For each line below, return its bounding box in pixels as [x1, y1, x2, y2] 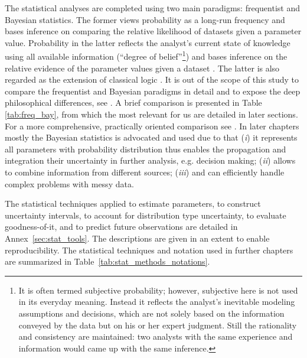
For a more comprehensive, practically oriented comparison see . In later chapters [5, 119, 299, 132]
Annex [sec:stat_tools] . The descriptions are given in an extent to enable [5, 232, 270, 244]
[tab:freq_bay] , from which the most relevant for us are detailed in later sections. [5, 108, 298, 120]
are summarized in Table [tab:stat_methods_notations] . [5, 255, 210, 268]
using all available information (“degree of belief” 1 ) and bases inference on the [5, 48, 288, 63]
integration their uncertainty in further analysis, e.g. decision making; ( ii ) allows [5, 154, 296, 167]
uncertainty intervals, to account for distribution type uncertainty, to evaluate [5, 209, 286, 221]
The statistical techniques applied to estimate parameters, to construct [5, 197, 261, 210]
